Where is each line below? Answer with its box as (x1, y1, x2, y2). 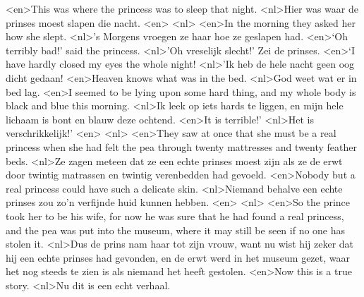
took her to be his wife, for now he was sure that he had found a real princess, (6, 208, 344, 223)
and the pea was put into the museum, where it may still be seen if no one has (6, 222, 346, 237)
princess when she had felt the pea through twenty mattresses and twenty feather (6, 139, 357, 154)
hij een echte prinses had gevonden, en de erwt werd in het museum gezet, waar (6, 250, 350, 265)
